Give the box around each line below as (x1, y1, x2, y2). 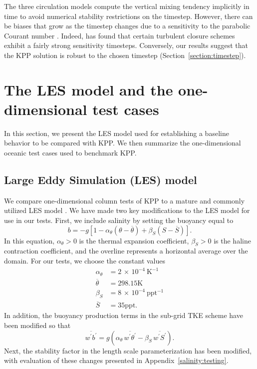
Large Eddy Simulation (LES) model (4, 172, 197, 187)
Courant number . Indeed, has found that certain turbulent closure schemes (4, 30, 235, 40)
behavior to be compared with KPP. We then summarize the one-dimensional (4, 137, 241, 148)
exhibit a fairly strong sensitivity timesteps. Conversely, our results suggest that (4, 40, 249, 50)
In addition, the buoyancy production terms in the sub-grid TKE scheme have (4, 310, 243, 320)
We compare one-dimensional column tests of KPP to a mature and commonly (4, 195, 245, 205)
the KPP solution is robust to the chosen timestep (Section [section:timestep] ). (4, 49, 246, 60)
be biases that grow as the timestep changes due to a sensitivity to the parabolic (4, 20, 251, 31)
